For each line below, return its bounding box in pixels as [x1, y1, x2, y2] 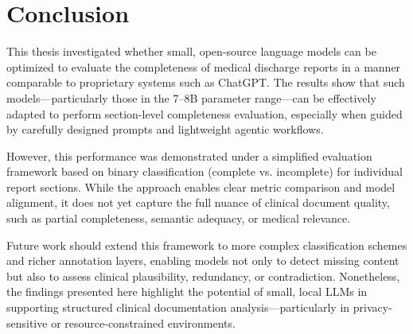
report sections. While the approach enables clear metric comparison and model [6, 178, 395, 195]
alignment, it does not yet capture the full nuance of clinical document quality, [6, 194, 390, 211]
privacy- [353, 299, 392, 316]
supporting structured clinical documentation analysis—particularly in [6, 299, 350, 316]
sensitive [6, 314, 48, 331]
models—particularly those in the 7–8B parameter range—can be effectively [6, 89, 376, 106]
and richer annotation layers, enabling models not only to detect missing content [6, 252, 399, 269]
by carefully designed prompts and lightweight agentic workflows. [6, 121, 324, 138]
